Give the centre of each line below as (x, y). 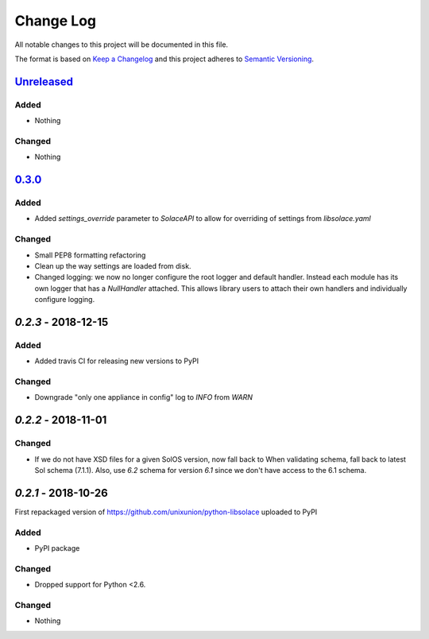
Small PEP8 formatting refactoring (90, 255)
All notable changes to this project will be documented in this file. (122, 45)
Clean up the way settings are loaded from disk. (113, 265)
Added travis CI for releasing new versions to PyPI (116, 361)
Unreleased (44, 81)
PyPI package (57, 548)
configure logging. (65, 300)
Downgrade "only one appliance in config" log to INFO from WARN (144, 397)
